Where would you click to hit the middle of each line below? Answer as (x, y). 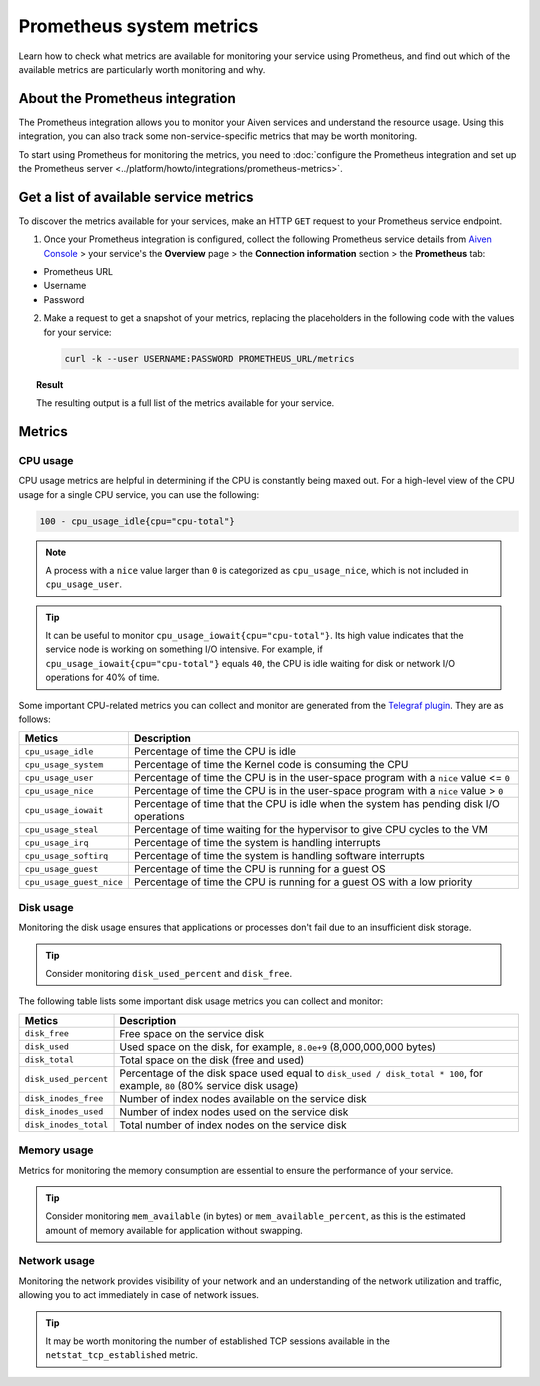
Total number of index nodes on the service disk (233, 1125)
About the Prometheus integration (127, 98)
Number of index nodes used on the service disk (234, 1112)
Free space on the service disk (192, 1033)
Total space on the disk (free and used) (212, 1060)
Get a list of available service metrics (136, 196)
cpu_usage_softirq (66, 855)
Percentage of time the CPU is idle (215, 752)
